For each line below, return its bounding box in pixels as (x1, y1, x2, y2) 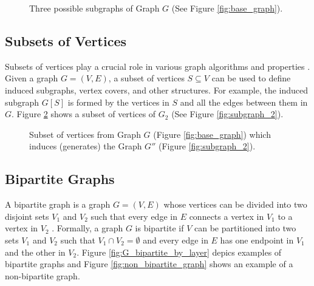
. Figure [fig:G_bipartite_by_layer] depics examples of (77, 245, 282, 258)
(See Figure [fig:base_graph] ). (171, 2, 283, 14)
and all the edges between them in (180, 95, 308, 108)
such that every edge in (90, 209, 177, 222)
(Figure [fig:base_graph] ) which (153, 128, 271, 140)
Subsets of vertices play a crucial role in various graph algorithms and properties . (5, 60, 310, 72)
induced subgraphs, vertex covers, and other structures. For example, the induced (5, 83, 309, 96)
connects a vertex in (189, 209, 264, 222)
